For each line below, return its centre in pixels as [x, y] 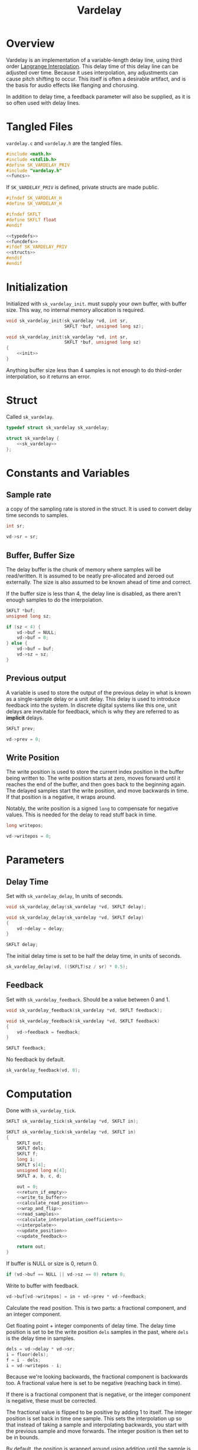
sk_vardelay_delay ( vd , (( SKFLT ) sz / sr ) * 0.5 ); [67, 967]
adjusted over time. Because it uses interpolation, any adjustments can [92, 72]
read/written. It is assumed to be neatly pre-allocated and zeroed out [90, 576]
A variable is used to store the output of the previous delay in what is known [98, 692]
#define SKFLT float [32, 219]
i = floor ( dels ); [27, 1354]
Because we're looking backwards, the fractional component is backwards [97, 1377]
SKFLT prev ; [21, 728]
